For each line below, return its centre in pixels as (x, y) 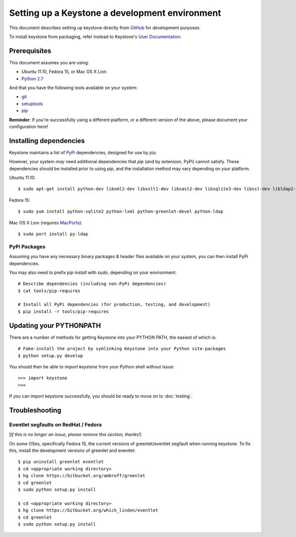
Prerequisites (30, 51)
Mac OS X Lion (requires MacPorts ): (46, 223)
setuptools (32, 103)
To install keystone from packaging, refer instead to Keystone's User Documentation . (95, 37)
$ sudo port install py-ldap (53, 234)
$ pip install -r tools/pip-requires (64, 311)
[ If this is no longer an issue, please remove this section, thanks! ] (75, 435)
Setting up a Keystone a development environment (115, 13)
